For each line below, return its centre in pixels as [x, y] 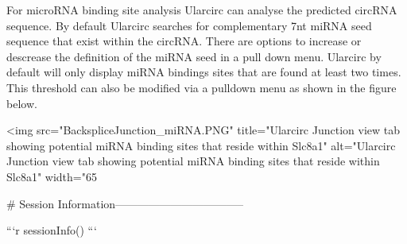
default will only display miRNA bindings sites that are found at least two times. [204, 72]
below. [22, 103]
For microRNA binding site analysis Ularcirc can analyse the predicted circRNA [202, 10]
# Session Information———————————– [125, 203]
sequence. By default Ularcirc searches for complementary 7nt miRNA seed [189, 25]
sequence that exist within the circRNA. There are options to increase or [184, 41]
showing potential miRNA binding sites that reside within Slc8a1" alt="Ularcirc [201, 145]
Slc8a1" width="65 [52, 176]
